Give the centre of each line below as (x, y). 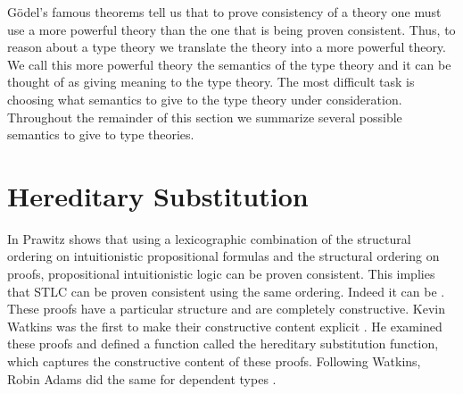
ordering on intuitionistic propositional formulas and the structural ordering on (223, 256)
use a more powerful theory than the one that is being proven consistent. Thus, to (231, 29)
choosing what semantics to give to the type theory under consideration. (205, 99)
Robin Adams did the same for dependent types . (142, 378)
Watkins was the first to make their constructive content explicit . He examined (225, 326)
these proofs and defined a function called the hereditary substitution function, (223, 344)
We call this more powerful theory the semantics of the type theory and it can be (229, 64)
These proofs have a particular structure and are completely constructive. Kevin (226, 309)
